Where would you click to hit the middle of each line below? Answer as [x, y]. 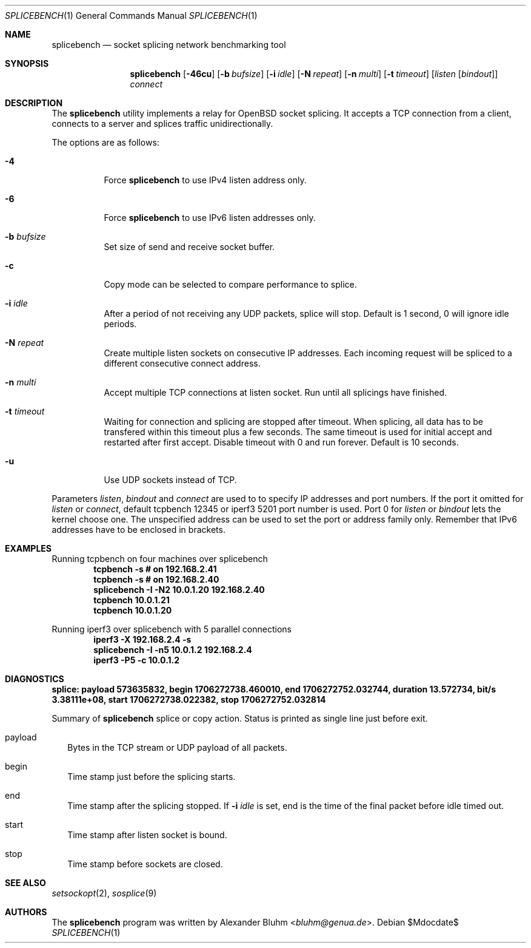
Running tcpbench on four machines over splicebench [160, 559]
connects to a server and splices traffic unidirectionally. [162, 124]
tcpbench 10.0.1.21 [132, 600]
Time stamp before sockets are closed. [145, 864]
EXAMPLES [28, 548]
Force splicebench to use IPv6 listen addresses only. [210, 218]
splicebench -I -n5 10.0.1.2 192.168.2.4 [173, 650]
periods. [120, 324]
